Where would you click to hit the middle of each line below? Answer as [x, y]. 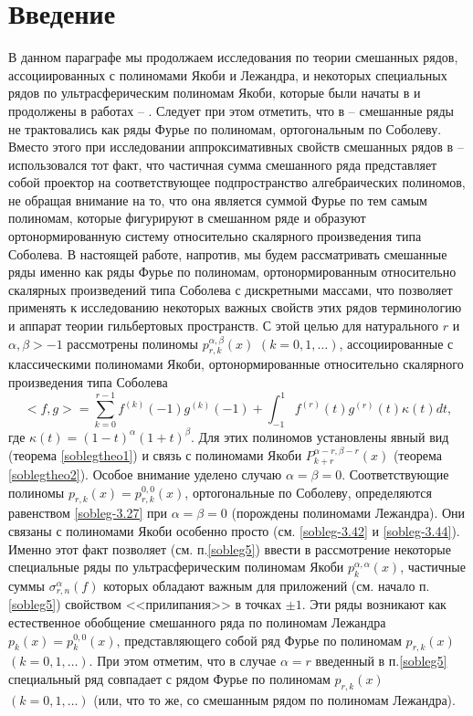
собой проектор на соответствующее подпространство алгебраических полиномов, [237, 182]
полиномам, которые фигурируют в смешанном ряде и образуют [187, 218]
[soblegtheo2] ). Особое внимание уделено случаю [145, 474]
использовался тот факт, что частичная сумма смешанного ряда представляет [223, 164]
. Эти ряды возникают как [374, 604]
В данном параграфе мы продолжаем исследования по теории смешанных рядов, [233, 57]
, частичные [433, 567]
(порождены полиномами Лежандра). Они [348, 513]
